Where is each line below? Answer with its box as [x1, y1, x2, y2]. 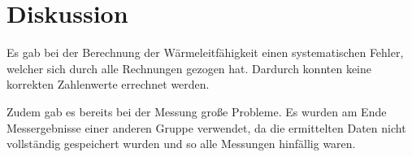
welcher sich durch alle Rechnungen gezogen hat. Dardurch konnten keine [7, 59, 371, 76]
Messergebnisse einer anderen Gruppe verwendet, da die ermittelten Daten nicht [7, 119, 406, 136]
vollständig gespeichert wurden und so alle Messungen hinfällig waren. [7, 135, 356, 152]
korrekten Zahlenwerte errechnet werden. [7, 76, 210, 93]
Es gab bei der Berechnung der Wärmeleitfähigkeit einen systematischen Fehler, [7, 44, 404, 61]
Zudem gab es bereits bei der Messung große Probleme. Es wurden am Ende [7, 102, 387, 120]
